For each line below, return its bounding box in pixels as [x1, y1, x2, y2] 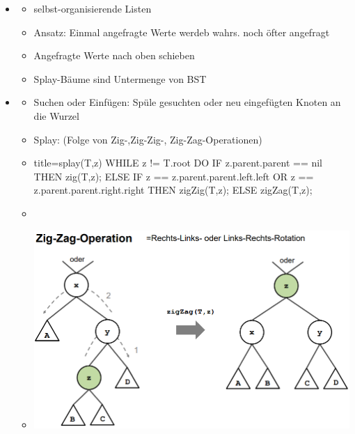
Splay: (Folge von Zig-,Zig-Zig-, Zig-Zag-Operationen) [33, 132, 262, 146]
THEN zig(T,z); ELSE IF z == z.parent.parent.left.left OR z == [33, 169, 314, 183]
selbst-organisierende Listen [33, 1, 152, 15]
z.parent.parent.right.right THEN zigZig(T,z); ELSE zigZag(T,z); [33, 183, 313, 197]
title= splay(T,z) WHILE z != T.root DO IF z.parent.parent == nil [33, 155, 323, 170]
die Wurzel [33, 108, 79, 123]
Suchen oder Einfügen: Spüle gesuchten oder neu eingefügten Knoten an [33, 95, 341, 109]
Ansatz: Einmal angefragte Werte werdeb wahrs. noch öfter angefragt [33, 24, 330, 39]
